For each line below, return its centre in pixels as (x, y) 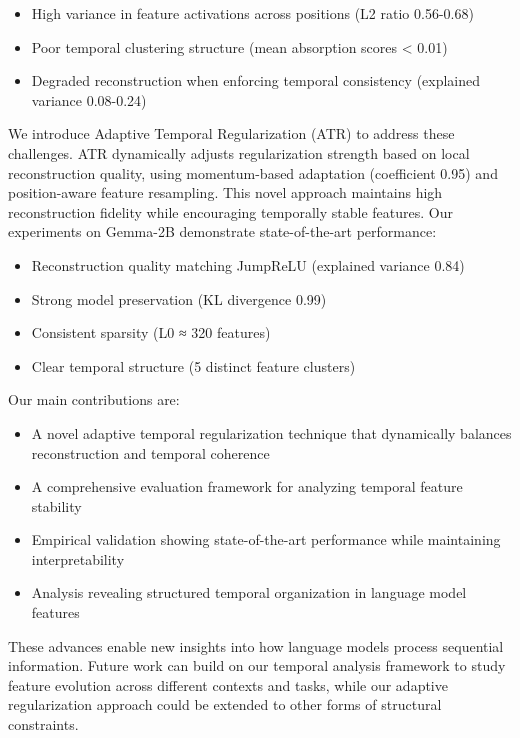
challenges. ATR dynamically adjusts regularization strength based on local (239, 152)
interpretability (78, 558)
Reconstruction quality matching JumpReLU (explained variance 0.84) (248, 264)
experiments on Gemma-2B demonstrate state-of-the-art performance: (222, 231)
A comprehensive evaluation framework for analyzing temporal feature (247, 486)
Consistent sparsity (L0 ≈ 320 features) (151, 332)
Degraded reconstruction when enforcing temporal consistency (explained (256, 80)
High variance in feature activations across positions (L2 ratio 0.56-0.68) (252, 13)
